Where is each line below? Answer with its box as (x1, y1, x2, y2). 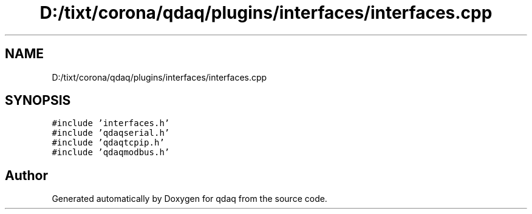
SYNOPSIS (5, 93, 71, 109)
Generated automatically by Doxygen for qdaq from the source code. (52, 193, 327, 204)
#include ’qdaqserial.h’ (52, 128, 170, 138)
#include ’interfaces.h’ (52, 118, 170, 129)
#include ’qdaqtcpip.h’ (52, 138, 165, 148)
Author (5, 167, 48, 183)
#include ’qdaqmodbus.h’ (52, 147, 170, 158)
